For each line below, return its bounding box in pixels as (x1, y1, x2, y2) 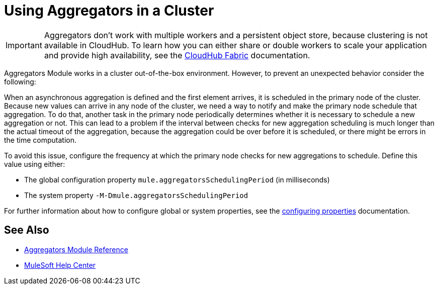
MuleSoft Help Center (24, 260, 96, 269)
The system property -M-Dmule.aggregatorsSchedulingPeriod (24, 190, 248, 200)
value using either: (4, 159, 65, 168)
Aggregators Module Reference (24, 245, 128, 254)
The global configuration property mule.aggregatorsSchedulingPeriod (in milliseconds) (24, 175, 330, 184)
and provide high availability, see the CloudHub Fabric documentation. (44, 50, 310, 60)
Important (6, 40, 42, 50)
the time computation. (4, 135, 76, 144)
